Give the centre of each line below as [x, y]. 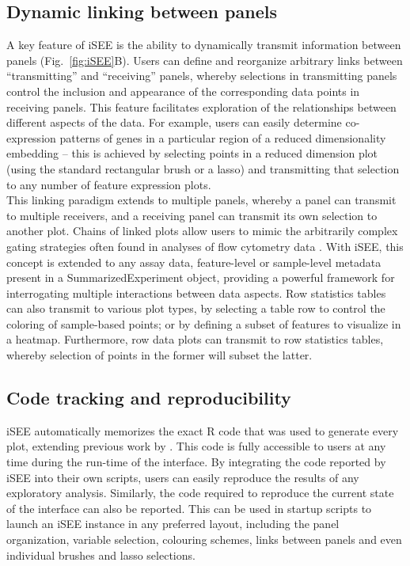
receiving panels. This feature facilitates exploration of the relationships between [201, 106]
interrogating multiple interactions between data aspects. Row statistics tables [196, 292]
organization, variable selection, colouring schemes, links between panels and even [204, 539]
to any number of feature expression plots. [109, 184]
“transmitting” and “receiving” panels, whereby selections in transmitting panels [202, 76]
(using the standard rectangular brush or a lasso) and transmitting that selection [203, 168]
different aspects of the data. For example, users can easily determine [174, 122]
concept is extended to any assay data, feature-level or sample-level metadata [194, 262]
